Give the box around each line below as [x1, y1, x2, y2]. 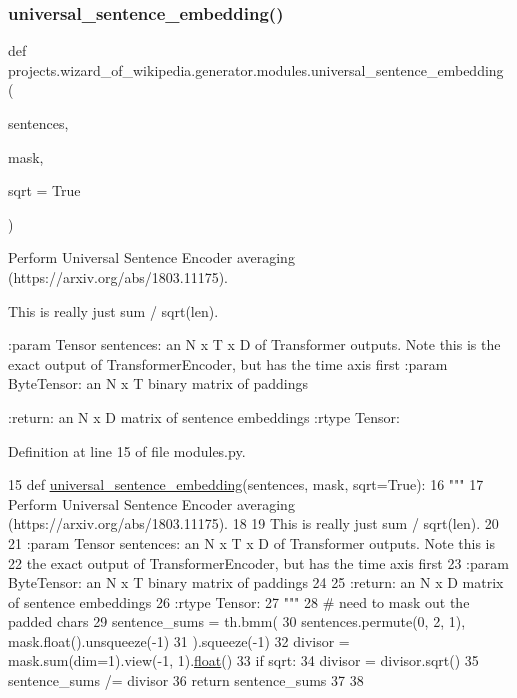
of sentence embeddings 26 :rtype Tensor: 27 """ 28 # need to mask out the [8, 591, 470, 612]
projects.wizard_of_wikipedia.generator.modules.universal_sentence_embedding [8, 59, 504, 80]
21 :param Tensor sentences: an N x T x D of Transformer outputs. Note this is [8, 532, 496, 553]
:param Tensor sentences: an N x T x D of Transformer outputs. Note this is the [8, 334, 501, 355]
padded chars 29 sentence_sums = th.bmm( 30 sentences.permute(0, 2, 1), [8, 611, 466, 632]
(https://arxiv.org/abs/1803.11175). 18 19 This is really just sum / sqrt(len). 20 [8, 513, 499, 534]
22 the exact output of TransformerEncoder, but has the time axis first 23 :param [8, 552, 509, 573]
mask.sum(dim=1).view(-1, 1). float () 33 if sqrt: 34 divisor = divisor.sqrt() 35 [8, 650, 479, 671]
